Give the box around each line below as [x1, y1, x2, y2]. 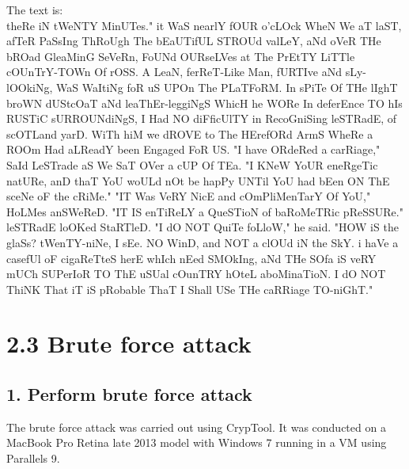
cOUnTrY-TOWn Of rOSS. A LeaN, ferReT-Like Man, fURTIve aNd [6, 63, 343, 80]
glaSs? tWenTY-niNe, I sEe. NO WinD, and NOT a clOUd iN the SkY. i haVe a [6, 234, 399, 250]
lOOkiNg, [6, 78, 53, 95]
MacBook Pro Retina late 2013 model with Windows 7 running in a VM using [6, 434, 387, 451]
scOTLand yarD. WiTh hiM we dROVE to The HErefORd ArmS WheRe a [6, 125, 373, 142]
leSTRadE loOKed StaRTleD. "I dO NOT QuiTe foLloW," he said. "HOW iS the [6, 219, 399, 235]
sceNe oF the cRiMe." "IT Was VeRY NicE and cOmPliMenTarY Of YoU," [6, 188, 371, 204]
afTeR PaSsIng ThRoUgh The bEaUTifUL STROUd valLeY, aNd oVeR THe [6, 32, 381, 49]
